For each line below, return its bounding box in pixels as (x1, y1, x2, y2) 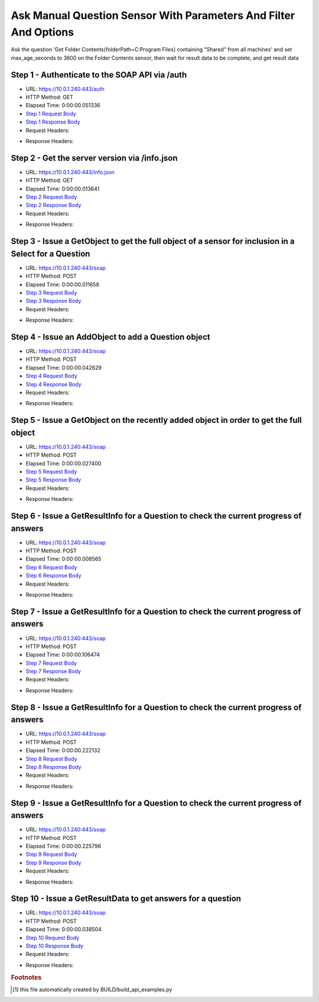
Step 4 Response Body (25, 380, 82, 387)
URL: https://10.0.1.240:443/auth (25, 85, 105, 92)
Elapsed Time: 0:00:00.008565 (25, 555, 102, 563)
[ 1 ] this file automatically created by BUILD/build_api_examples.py (12, 985, 172, 993)
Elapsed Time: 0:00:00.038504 (25, 926, 102, 933)
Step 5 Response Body (25, 476, 82, 483)
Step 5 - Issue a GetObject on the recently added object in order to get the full (11, 415, 302, 425)
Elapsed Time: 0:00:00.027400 (25, 460, 102, 467)
